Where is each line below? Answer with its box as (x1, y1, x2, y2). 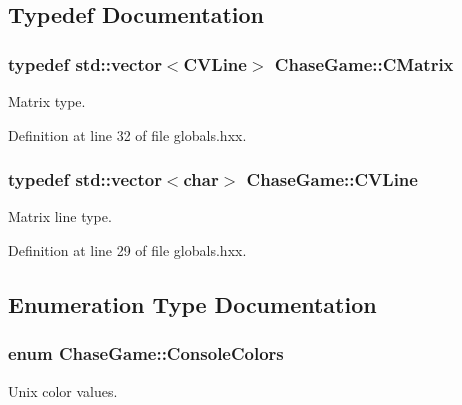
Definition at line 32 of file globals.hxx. (8, 124, 247, 145)
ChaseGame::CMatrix (274, 51, 454, 76)
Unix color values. (8, 380, 118, 401)
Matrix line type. (8, 206, 112, 227)
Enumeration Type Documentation (8, 288, 377, 319)
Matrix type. (8, 91, 86, 111)
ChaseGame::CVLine (246, 167, 418, 192)
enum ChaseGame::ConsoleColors (8, 341, 284, 366)
